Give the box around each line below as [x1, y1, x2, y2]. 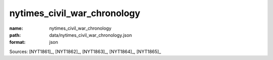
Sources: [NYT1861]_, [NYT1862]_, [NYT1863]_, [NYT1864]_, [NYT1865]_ [9, 48, 161, 54]
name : [9, 25, 23, 31]
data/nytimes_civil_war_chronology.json [49, 32, 132, 38]
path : [9, 32, 21, 38]
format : [9, 39, 26, 45]
